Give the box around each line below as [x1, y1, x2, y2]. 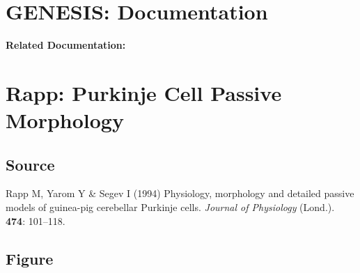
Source [6, 153, 55, 175]
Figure [6, 247, 54, 269]
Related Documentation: [6, 38, 126, 52]
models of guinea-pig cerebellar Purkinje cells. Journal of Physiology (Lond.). [6, 200, 335, 214]
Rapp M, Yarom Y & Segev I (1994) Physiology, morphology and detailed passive [6, 186, 354, 201]
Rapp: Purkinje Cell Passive [6, 78, 282, 107]
